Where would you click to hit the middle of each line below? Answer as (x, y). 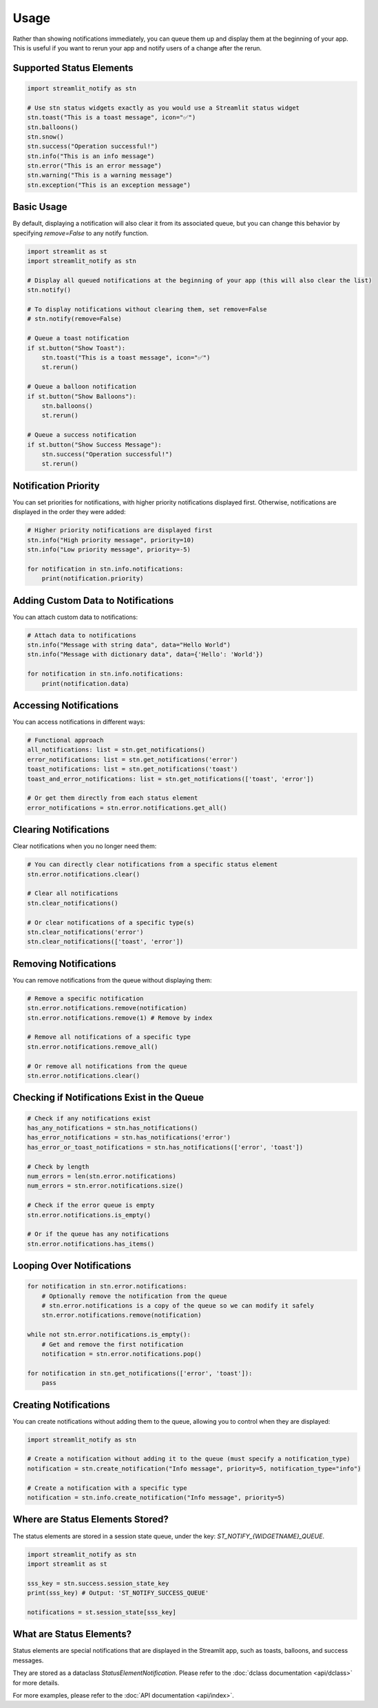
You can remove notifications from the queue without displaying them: (113, 980)
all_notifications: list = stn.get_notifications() (116, 750)
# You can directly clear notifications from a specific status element (153, 865)
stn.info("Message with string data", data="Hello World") (129, 645)
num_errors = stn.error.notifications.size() (105, 1186)
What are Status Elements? (72, 1635)
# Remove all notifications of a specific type (109, 1037)
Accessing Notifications (66, 705)
